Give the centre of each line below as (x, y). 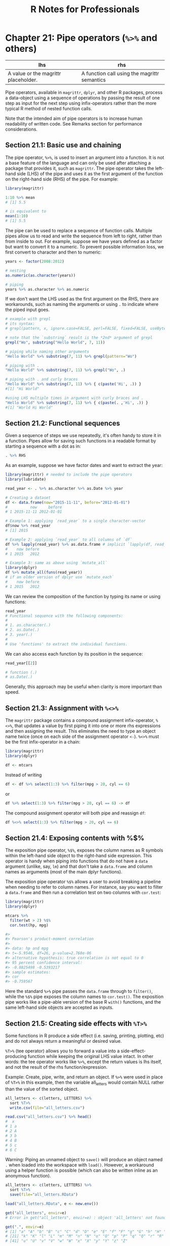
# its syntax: (20, 324)
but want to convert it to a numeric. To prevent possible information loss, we (85, 247)
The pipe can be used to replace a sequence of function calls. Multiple (79, 230)
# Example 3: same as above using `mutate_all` (56, 563)
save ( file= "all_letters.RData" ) (44, 1195)
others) (21, 49)
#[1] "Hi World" (22, 389)
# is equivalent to (26, 211)
